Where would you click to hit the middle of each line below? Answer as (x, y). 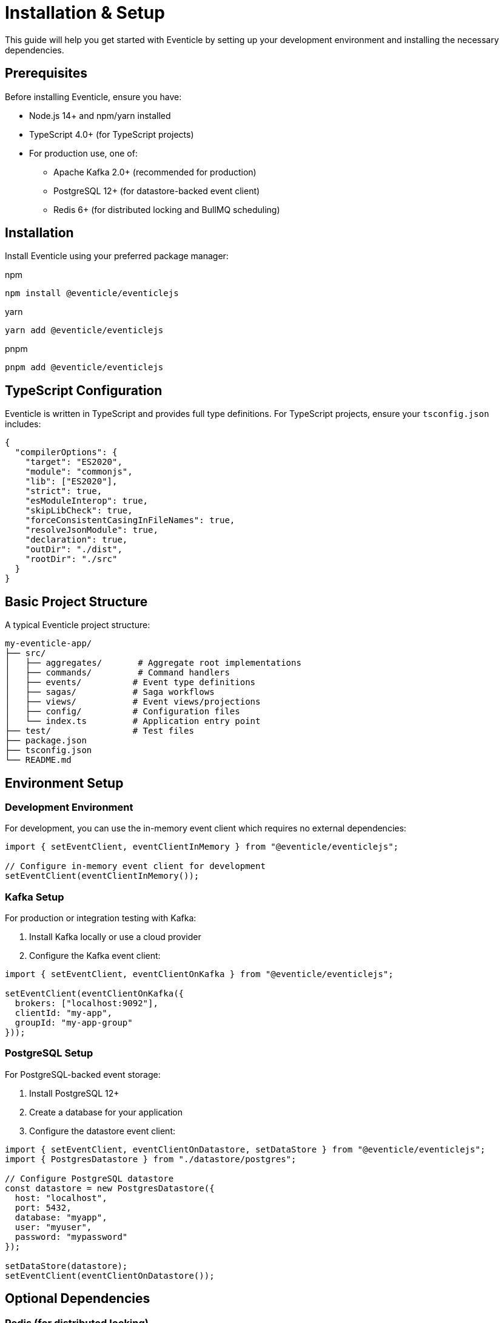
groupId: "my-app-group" (74, 1023)
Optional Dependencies (78, 1299)
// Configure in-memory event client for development (135, 866)
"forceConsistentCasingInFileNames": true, (130, 520)
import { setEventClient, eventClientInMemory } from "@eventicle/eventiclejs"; (202, 847)
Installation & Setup (85, 13)
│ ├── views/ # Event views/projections (133, 702)
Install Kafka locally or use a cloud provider (115, 937)
